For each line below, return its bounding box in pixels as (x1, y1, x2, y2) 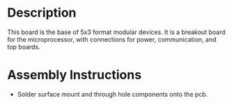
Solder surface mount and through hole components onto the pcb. (17, 90, 208, 98)
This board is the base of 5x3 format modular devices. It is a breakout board (7, 28, 226, 36)
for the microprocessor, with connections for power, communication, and (7, 35, 217, 43)
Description (7, 5, 77, 21)
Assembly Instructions (7, 67, 141, 83)
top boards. (7, 42, 40, 51)
